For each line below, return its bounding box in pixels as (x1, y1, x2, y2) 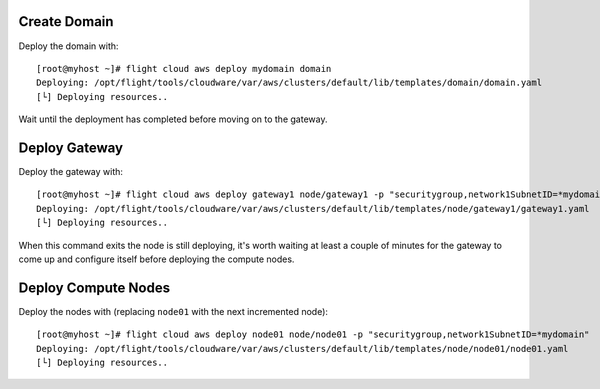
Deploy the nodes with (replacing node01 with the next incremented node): (18, 305, 329, 317)
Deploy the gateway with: (18, 165, 124, 177)
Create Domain (18, 13, 114, 30)
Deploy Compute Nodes (18, 279, 170, 296)
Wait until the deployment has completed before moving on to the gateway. (18, 113, 328, 125)
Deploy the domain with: (18, 40, 119, 52)
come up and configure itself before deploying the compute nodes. (18, 253, 295, 265)
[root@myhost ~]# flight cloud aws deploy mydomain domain (36, 63, 332, 74)
